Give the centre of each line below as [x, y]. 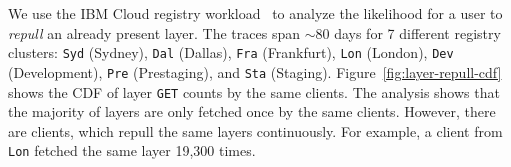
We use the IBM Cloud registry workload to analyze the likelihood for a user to [255, 13]
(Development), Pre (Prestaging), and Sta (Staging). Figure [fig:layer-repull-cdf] [255, 71]
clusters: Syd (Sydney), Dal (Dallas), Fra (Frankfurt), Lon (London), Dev [231, 52]
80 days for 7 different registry [408, 32]
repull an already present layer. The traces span [154, 32]
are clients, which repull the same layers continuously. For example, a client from [255, 130]
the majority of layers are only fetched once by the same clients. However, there [252, 111]
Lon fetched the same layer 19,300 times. [132, 150]
